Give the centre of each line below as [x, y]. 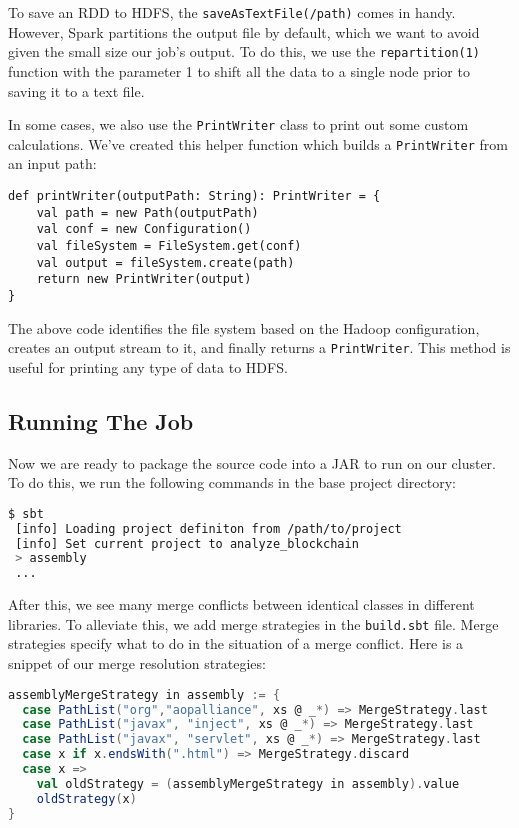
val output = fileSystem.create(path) [165, 262]
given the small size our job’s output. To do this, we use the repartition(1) [244, 51]
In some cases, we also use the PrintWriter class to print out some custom [238, 124]
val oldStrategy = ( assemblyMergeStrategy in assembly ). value [248, 783]
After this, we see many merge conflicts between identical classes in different [241, 604]
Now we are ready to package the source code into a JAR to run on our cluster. [252, 462]
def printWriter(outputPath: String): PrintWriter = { [194, 196]
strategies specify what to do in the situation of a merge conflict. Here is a [236, 643]
